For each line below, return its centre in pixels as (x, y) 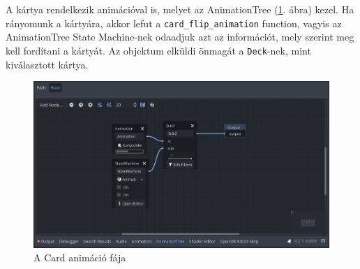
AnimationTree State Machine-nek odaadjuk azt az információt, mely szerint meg (180, 37)
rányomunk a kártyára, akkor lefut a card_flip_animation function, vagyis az (174, 23)
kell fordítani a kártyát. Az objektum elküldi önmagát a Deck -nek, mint (158, 50)
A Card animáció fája (80, 257)
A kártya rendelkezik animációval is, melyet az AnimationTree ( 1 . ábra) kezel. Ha (180, 9)
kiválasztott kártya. (47, 64)
